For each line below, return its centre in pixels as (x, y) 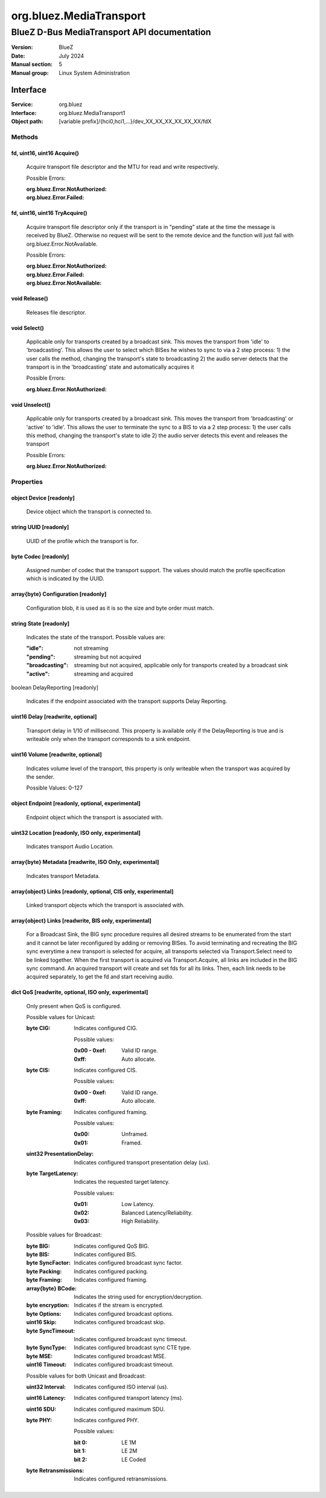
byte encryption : (48, 1305)
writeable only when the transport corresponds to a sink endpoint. (109, 739)
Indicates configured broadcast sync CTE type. (133, 1348)
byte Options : (44, 1313)
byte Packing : (44, 1271)
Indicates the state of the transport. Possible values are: (96, 637)
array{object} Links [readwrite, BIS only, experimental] (81, 920)
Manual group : (30, 73)
